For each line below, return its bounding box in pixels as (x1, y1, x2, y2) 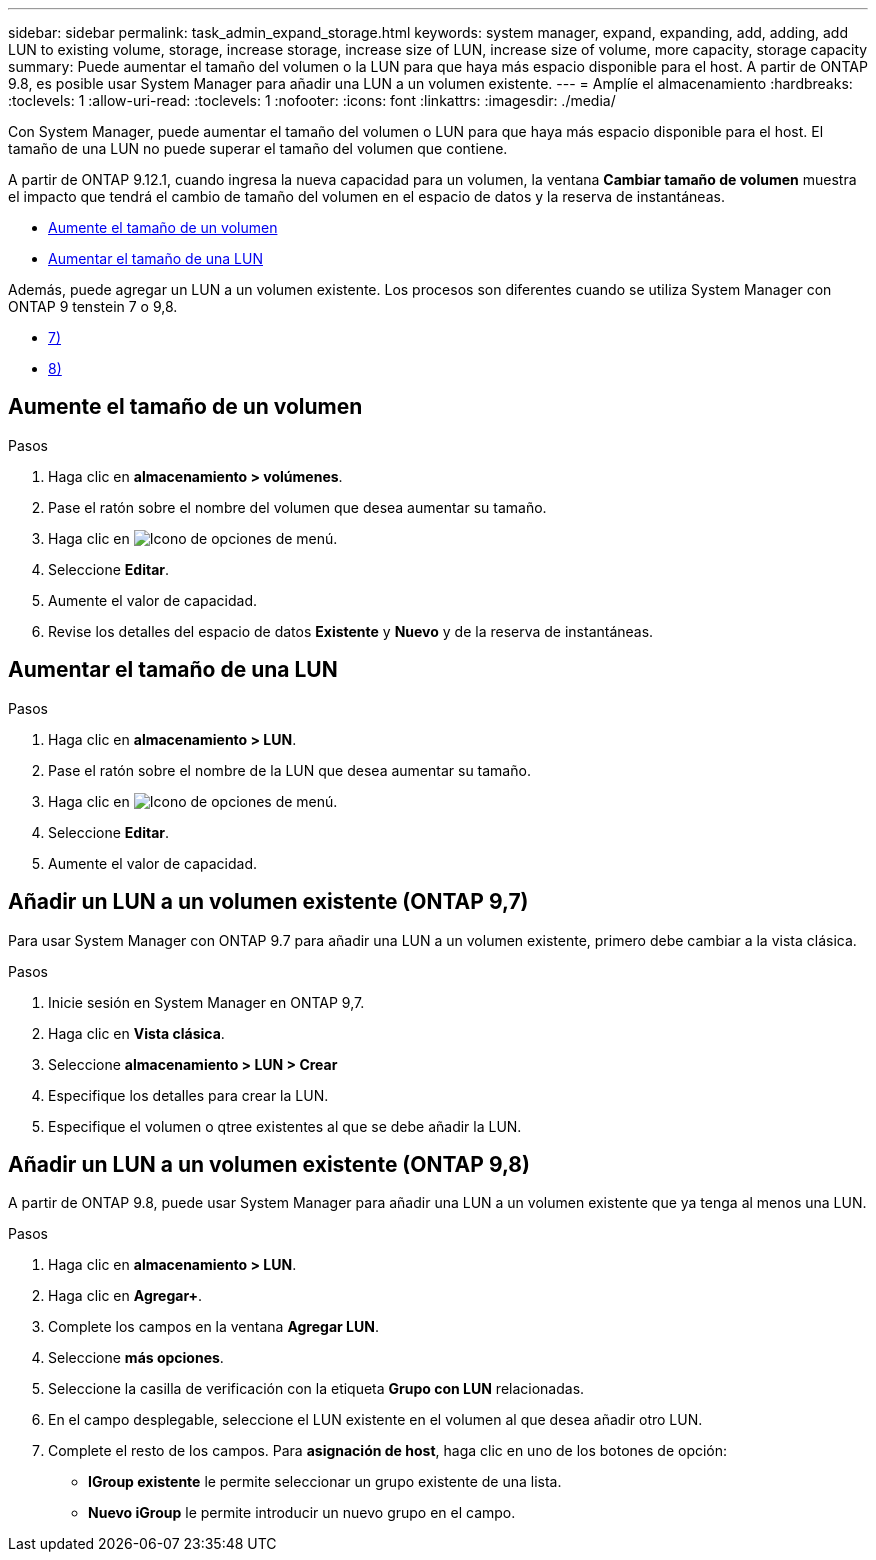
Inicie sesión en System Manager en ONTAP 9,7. (48, 993, 365, 1011)
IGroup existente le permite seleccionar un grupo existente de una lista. (88, 1473, 562, 1491)
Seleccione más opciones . (48, 1349, 224, 1367)
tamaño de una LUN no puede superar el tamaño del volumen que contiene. (8, 140, 508, 157)
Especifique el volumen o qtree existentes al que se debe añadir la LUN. (48, 1117, 522, 1135)
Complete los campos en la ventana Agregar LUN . (48, 1318, 379, 1336)
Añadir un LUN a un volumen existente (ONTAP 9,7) (8, 889, 529, 915)
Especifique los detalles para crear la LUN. (48, 1086, 329, 1104)
